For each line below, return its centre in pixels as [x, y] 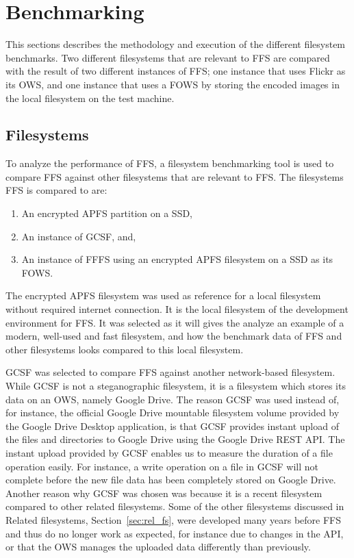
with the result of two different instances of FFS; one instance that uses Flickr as [176, 71]
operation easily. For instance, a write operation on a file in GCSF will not [162, 466]
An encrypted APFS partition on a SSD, [107, 213]
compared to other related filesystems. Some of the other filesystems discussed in [175, 506]
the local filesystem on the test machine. [90, 98]
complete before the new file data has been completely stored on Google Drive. [171, 480]
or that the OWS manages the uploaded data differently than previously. [158, 547]
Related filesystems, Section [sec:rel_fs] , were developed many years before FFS [174, 519]
